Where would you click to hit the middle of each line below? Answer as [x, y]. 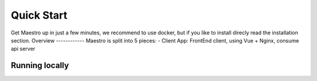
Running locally [40, 66]
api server [23, 49]
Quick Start [39, 15]
